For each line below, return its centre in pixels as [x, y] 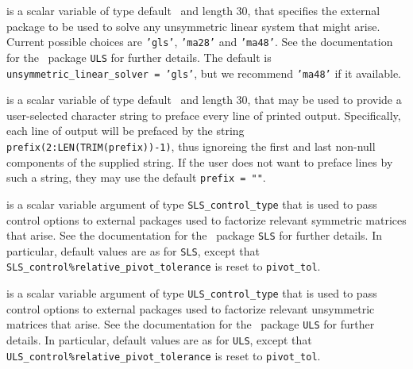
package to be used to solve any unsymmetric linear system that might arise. [193, 26]
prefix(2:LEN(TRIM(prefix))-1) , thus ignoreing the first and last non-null [191, 146]
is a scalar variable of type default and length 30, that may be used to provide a [204, 100]
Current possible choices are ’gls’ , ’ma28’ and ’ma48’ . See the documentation [200, 42]
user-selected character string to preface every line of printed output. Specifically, [204, 115]
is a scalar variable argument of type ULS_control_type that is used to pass [192, 293]
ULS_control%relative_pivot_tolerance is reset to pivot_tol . [164, 355]
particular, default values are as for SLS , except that [133, 250]
